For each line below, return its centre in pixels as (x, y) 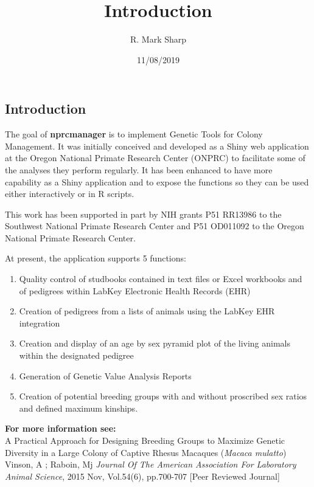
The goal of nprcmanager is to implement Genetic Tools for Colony (134, 134)
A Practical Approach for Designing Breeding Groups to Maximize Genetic (145, 440)
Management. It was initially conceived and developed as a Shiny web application (157, 146)
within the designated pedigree (76, 355)
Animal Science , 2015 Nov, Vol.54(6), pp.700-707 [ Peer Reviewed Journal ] (142, 476)
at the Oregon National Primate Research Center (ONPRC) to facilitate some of (155, 158)
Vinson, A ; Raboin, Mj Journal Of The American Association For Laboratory (151, 464)
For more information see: (61, 428)
